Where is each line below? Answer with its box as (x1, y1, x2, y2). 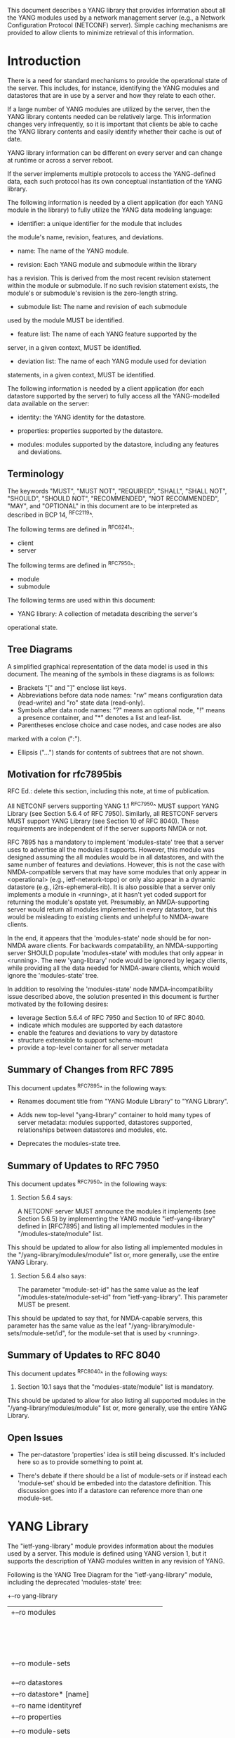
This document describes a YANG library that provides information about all (7, 6, 226, 14)
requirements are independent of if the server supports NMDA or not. (7, 824, 208, 833)
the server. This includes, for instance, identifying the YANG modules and (7, 84, 220, 92)
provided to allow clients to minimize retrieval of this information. (7, 28, 194, 37)
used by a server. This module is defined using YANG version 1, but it (7, 1549, 207, 1558)
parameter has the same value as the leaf (7, 1321, 128, 1330)
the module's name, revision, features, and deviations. (7, 232, 164, 241)
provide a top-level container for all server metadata (17, 1043, 168, 1052)
